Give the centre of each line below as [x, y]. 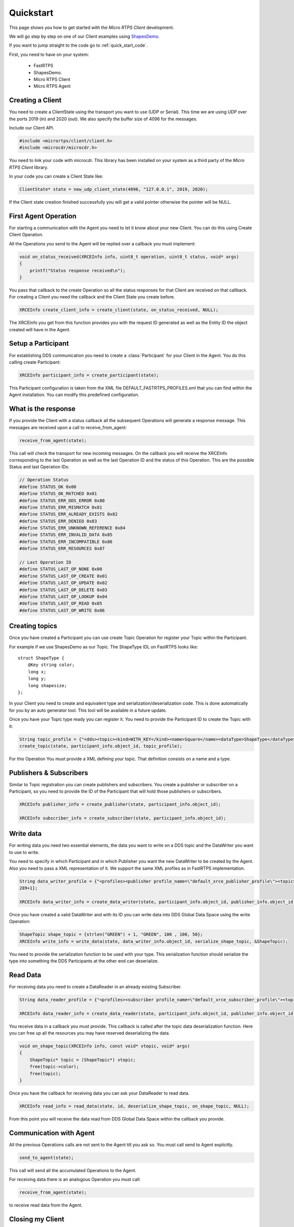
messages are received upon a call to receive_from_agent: [68, 427]
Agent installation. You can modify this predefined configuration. [74, 395]
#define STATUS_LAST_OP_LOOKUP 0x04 [63, 597]
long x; [37, 672]
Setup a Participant [39, 344]
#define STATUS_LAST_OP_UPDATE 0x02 [63, 583]
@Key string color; [51, 665]
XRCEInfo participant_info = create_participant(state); [89, 375]
